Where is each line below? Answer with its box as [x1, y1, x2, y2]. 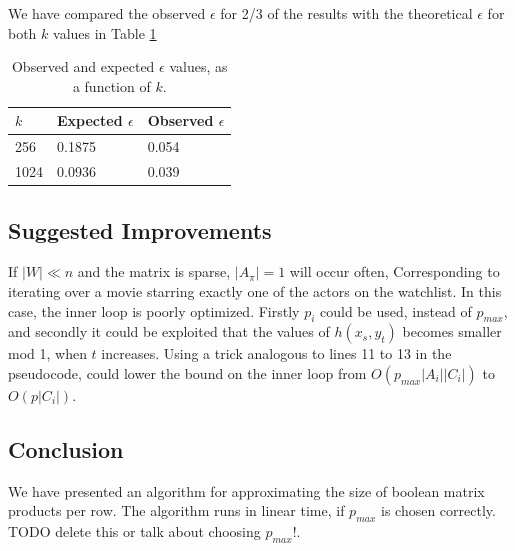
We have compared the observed [8, 3, 206, 23]
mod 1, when [8, 343, 87, 364]
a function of [72, 75, 151, 96]
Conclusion [8, 433, 124, 464]
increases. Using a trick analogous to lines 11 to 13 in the [101, 343, 452, 364]
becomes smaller [402, 321, 502, 342]
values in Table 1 [53, 22, 157, 43]
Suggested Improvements [8, 214, 272, 245]
